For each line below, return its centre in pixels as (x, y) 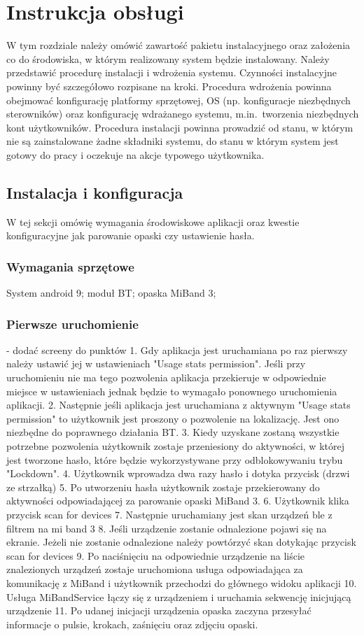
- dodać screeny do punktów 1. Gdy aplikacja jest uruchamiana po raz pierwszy (177, 349)
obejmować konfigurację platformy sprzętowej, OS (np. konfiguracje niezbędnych (178, 100)
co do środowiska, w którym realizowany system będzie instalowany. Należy (168, 58)
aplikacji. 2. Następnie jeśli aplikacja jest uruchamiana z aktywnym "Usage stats (178, 405)
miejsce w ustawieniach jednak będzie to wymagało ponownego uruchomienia (172, 391)
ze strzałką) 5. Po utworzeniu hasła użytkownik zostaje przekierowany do (163, 487)
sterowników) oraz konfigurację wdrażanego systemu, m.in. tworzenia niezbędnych (183, 114)
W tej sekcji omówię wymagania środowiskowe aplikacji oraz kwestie (153, 221)
